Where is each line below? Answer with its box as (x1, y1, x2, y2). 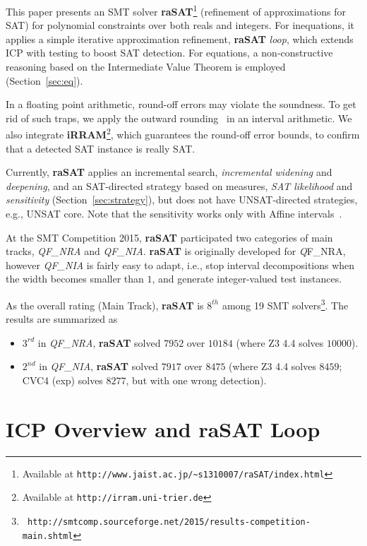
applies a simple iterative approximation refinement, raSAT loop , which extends (6, 31, 354, 46)
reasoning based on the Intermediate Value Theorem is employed (6, 59, 286, 74)
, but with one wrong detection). (126, 373, 267, 388)
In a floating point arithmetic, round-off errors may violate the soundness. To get (6, 97, 356, 112)
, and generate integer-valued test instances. (152, 271, 342, 286)
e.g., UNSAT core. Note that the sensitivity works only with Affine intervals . (6, 206, 342, 221)
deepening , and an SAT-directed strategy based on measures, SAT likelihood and (6, 178, 353, 193)
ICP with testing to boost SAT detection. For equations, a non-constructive (6, 45, 333, 60)
